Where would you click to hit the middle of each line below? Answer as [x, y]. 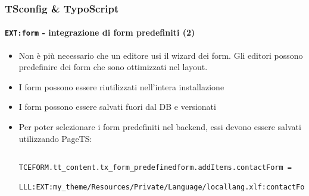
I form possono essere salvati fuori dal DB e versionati [117, 107]
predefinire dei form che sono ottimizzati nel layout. [113, 67]
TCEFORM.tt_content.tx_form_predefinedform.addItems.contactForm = [155, 167]
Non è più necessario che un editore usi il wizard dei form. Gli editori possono [161, 55]
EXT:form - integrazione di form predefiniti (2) [100, 32]
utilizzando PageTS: [55, 138]
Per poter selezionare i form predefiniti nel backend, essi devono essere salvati [160, 127]
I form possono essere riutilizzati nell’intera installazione [121, 86]
